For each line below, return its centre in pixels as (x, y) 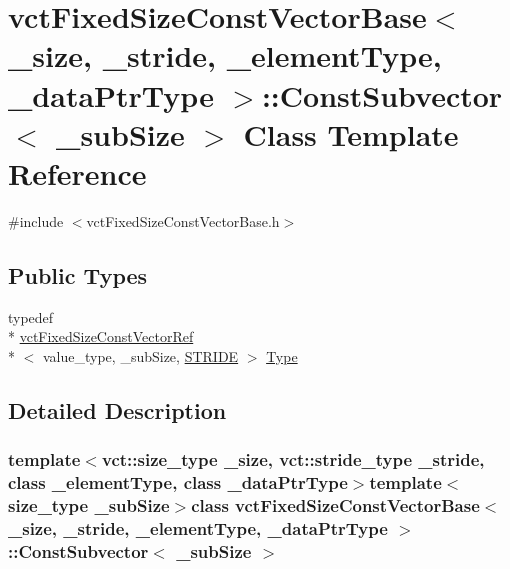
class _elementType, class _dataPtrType (178, 482)
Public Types (78, 274)
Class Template (351, 133)
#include (36, 220)
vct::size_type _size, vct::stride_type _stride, (293, 459)
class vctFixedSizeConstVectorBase (335, 505)
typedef (31, 316)
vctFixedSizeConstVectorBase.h (183, 220)
